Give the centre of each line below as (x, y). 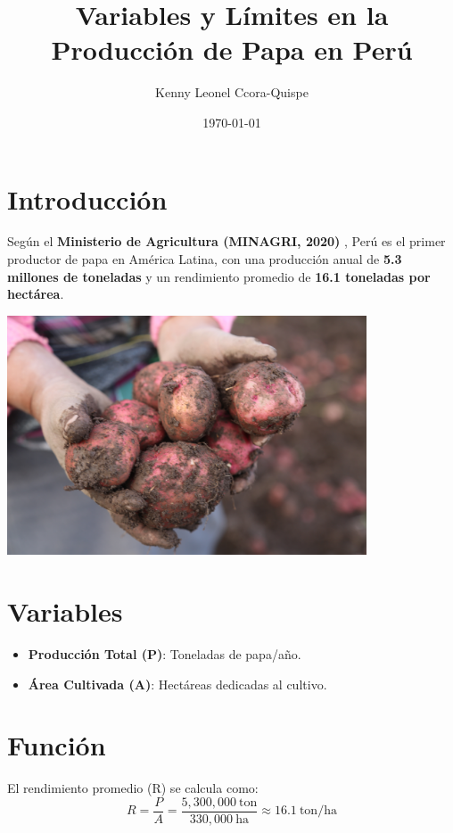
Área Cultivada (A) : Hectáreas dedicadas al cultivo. (177, 684)
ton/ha (318, 811)
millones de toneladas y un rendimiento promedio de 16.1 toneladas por (219, 276)
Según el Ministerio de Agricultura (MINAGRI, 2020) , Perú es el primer (226, 241)
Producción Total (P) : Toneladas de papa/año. (165, 654)
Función (57, 745)
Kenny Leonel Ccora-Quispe (232, 92)
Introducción (87, 198)
